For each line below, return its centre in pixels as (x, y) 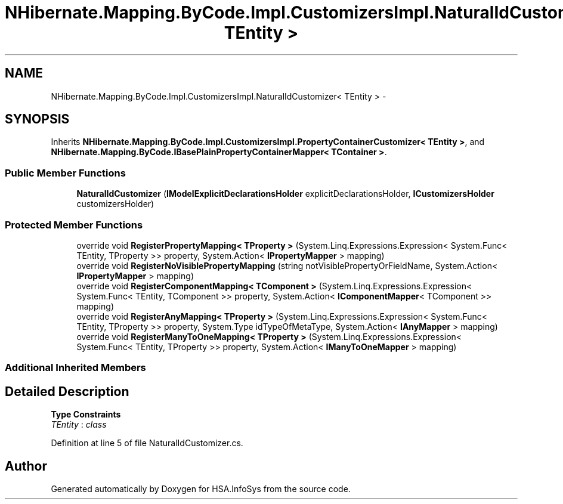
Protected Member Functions (74, 225)
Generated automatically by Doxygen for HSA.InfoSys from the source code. (201, 489)
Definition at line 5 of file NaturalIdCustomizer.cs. (147, 443)
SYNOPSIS (37, 119)
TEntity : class (79, 425)
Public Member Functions (65, 173)
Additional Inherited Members (75, 368)
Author (26, 466)
